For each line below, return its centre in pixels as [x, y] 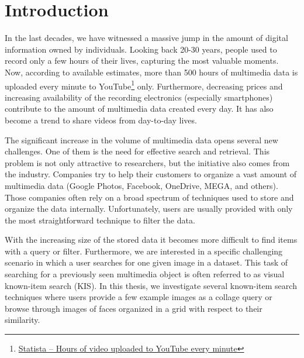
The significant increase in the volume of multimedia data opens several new [141, 140]
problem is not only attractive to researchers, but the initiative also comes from [147, 162]
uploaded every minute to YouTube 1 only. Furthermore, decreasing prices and [144, 85]
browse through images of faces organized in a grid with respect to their [134, 308]
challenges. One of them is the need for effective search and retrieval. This [137, 151]
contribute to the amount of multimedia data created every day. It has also [139, 109]
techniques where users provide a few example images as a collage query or [139, 297]
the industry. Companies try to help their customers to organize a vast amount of [151, 174]
